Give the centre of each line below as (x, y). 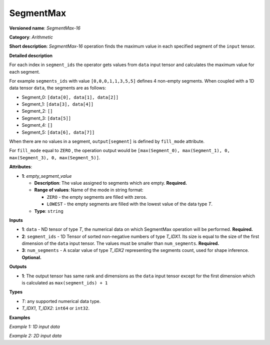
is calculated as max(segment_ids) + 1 (65, 283)
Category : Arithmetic (31, 37)
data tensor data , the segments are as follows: (58, 88)
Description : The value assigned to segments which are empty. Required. (111, 183)
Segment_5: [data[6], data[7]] (58, 132)
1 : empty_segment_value (47, 176)
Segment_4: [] (37, 125)
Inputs (16, 220)
